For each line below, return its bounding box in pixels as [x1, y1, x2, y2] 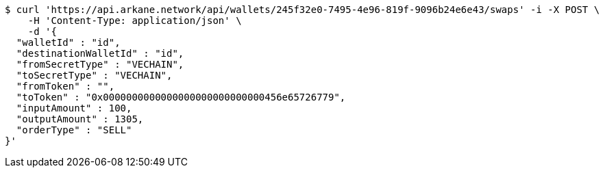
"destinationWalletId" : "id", [16, 48, 184, 59]
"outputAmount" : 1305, [16, 114, 144, 124]
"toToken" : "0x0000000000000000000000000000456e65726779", [16, 92, 346, 103]
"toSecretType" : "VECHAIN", [16, 70, 173, 81]
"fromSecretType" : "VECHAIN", [16, 59, 184, 70]
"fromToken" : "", [16, 81, 115, 92]
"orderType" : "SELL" [16, 124, 132, 135]
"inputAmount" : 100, [16, 103, 132, 114]
